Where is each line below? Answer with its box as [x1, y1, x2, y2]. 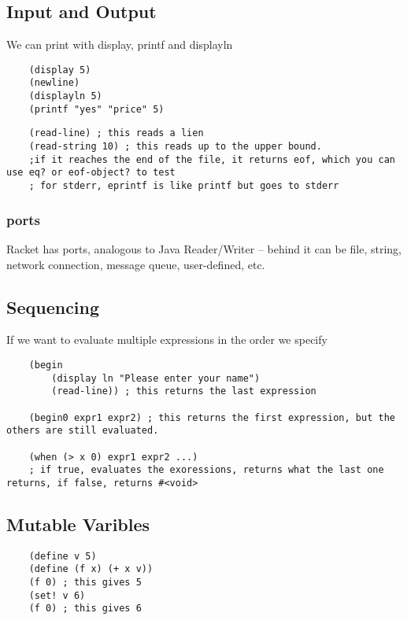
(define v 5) [28, 550, 97, 562]
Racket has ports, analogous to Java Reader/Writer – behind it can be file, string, [6, 240, 401, 256]
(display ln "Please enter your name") [51, 372, 261, 384]
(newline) [28, 77, 80, 89]
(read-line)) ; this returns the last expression [51, 386, 316, 397]
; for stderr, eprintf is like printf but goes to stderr [28, 180, 339, 192]
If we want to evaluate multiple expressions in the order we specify [6, 331, 327, 348]
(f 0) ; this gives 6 [28, 603, 142, 614]
